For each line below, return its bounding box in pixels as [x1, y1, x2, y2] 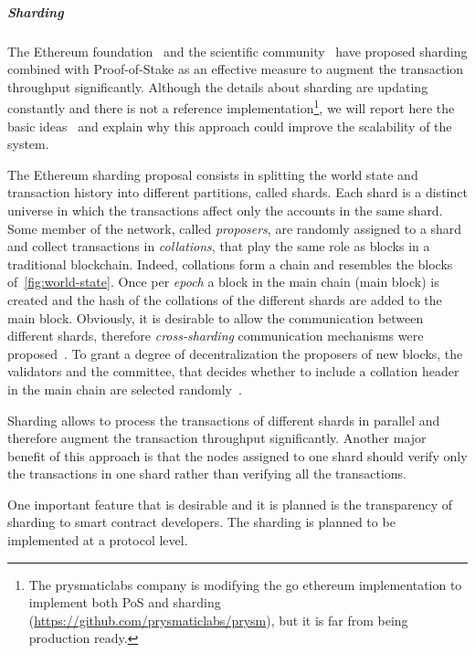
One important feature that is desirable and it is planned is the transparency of [7, 494, 453, 513]
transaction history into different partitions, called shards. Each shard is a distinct [7, 183, 468, 202]
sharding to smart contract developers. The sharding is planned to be [7, 512, 396, 532]
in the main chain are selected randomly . [7, 379, 242, 398]
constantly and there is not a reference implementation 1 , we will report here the [7, 96, 455, 117]
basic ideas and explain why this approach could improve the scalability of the [7, 116, 452, 135]
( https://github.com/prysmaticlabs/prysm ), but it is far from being [28, 610, 408, 629]
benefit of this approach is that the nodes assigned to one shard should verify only [7, 446, 468, 465]
